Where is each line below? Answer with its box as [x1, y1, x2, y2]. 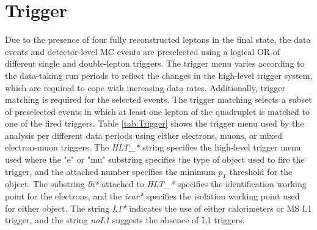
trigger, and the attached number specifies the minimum [5, 165, 216, 177]
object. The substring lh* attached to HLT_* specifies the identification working [5, 177, 307, 190]
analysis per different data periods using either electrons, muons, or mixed [5, 128, 283, 141]
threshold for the [229, 165, 293, 177]
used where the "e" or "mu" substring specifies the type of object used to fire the [5, 153, 305, 166]
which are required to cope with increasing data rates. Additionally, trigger [5, 81, 285, 94]
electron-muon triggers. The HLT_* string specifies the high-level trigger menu [5, 141, 301, 154]
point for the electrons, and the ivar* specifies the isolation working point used [5, 190, 300, 202]
